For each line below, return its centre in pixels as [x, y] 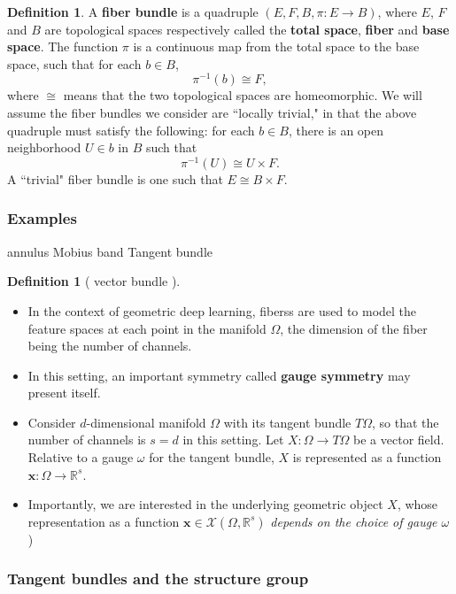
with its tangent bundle [287, 422]
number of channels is [87, 440]
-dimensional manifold [146, 422]
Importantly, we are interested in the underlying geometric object [205, 504]
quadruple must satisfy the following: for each [131, 130]
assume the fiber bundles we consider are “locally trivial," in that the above [212, 113]
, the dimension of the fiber [354, 328]
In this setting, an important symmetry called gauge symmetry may [219, 375]
